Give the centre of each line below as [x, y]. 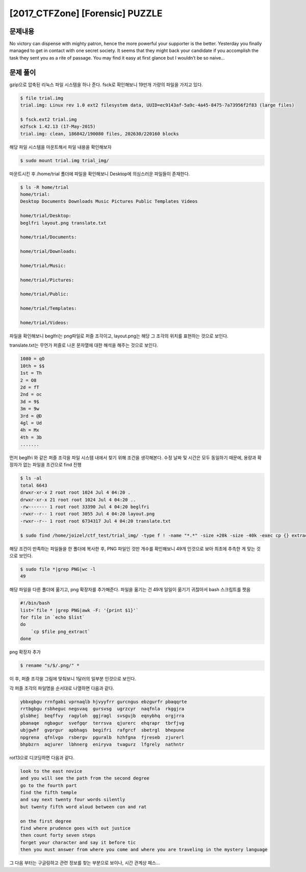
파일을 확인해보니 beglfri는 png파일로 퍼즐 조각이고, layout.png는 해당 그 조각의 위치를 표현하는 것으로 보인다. [119, 336]
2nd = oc [31, 394]
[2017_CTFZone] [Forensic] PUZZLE [86, 13]
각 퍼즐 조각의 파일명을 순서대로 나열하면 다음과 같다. [62, 688]
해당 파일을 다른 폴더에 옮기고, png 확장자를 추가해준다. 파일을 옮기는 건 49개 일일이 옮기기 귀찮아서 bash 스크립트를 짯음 [130, 590]
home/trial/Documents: [48, 237]
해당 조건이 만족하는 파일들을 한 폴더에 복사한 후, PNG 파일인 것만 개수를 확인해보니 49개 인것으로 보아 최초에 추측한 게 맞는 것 [135, 548]
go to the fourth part [48, 785]
